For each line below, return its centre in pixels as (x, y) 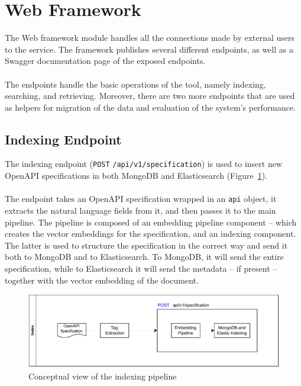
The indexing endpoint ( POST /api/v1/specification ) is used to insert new (144, 164)
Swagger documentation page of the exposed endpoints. (105, 61)
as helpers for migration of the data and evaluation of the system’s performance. (150, 107)
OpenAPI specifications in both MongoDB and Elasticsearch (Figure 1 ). (136, 176)
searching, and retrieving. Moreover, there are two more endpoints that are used (150, 96)
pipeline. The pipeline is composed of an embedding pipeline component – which (151, 222)
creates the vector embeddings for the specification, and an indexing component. (150, 234)
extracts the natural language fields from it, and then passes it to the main (140, 210)
